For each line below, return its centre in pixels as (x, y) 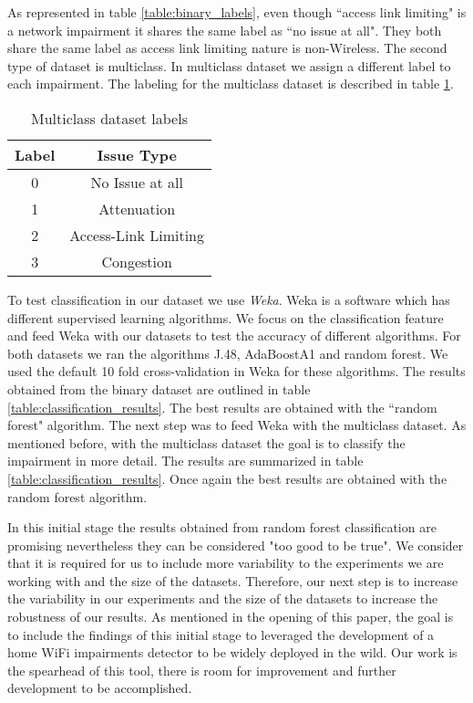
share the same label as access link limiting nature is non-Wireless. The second (227, 48)
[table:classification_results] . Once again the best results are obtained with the (227, 478)
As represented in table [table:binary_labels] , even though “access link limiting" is (237, 12)
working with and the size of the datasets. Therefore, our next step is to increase (233, 580)
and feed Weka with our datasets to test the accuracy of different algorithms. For (234, 336)
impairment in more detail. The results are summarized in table (185, 461)
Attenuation (137, 208)
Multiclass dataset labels (109, 118)
